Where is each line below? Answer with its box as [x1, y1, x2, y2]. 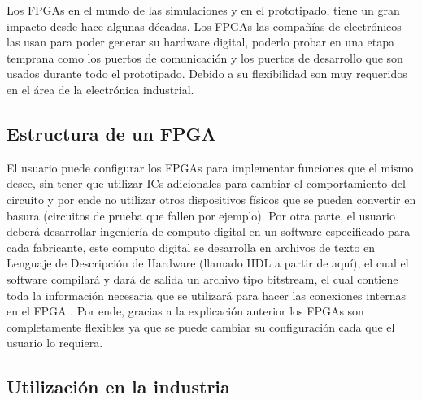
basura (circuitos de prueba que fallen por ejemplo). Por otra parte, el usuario [7, 207, 395, 224]
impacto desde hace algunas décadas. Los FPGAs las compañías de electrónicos [7, 17, 402, 34]
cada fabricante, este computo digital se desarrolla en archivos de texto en [7, 238, 376, 255]
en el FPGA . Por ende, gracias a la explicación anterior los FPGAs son [7, 302, 364, 320]
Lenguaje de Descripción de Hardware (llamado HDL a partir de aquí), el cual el [7, 254, 409, 272]
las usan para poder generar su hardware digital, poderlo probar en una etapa [7, 33, 395, 50]
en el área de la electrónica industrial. [7, 80, 194, 98]
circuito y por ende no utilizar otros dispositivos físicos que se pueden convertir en [7, 190, 416, 207]
